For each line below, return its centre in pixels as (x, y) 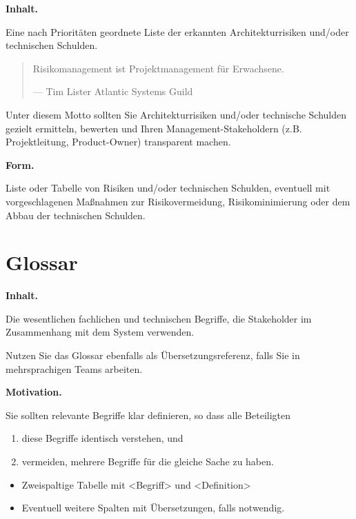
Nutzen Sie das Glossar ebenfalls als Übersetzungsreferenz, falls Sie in (153, 355)
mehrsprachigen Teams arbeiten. (74, 368)
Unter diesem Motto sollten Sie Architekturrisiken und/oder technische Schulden (176, 114)
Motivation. (34, 392)
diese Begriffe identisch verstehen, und (102, 438)
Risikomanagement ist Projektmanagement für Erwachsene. (158, 68)
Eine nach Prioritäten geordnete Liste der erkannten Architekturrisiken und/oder (177, 31)
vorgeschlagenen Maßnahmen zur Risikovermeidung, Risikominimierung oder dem (178, 201)
